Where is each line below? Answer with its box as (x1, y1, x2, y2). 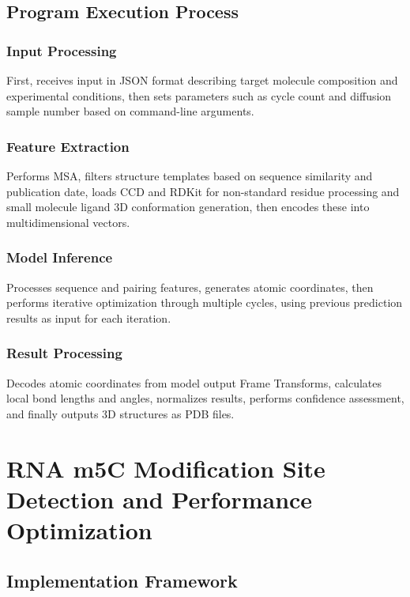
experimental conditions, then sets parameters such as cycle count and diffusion (6, 87, 392, 104)
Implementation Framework (6, 568, 238, 592)
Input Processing (6, 40, 117, 60)
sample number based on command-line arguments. (6, 103, 254, 119)
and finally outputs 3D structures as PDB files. (6, 405, 235, 421)
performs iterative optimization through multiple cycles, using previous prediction (6, 294, 403, 311)
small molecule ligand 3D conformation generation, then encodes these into (6, 198, 370, 215)
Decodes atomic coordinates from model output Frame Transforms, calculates (6, 374, 382, 391)
